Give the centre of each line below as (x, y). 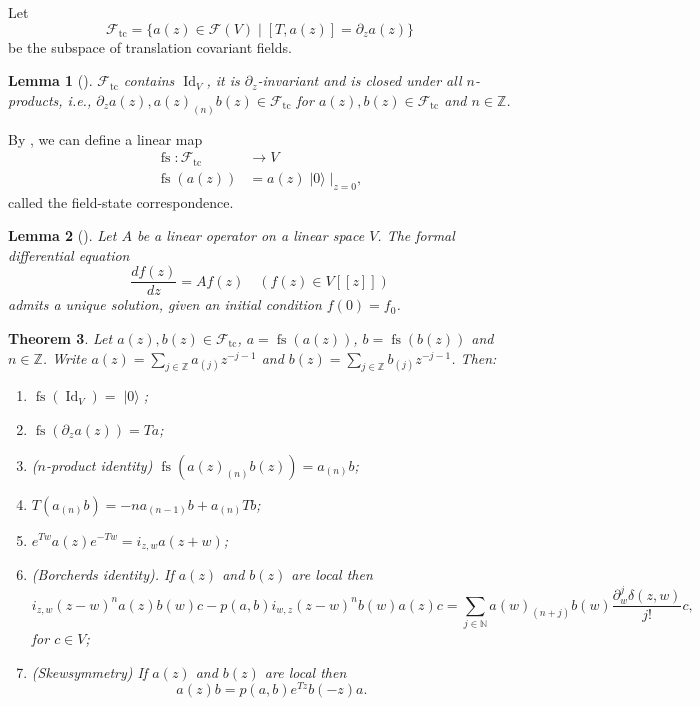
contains (149, 80)
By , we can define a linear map (105, 138)
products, (35, 99)
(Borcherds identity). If (102, 574)
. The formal (416, 235)
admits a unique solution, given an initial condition (165, 304)
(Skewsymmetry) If (89, 671)
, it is (223, 80)
